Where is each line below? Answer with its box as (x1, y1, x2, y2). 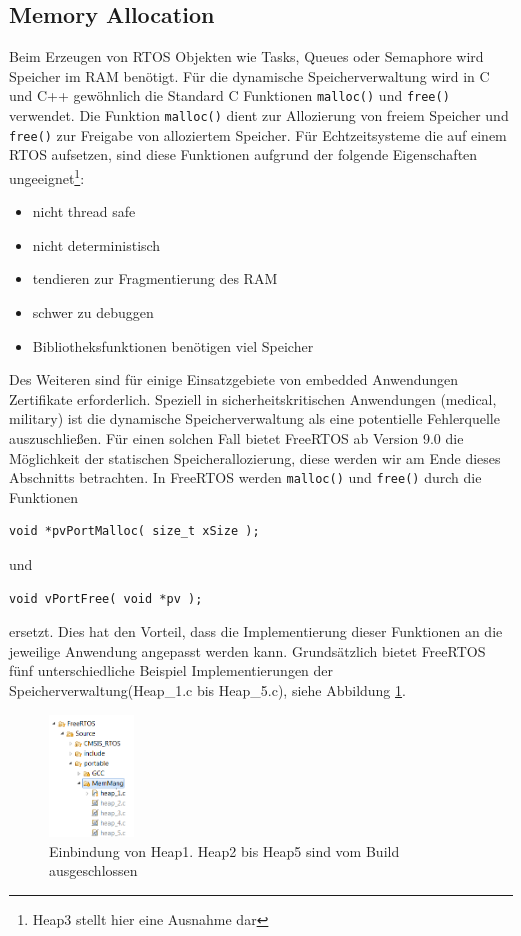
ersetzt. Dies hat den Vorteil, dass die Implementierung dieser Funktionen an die (9, 621, 503, 642)
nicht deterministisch (32, 234, 161, 255)
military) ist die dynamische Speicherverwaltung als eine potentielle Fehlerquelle (9, 408, 500, 429)
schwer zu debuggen (32, 301, 154, 322)
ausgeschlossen (49, 860, 138, 881)
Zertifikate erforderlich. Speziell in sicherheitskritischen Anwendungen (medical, (9, 388, 497, 409)
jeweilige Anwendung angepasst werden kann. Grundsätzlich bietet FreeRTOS (9, 640, 486, 661)
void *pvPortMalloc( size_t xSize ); (9, 524, 260, 539)
